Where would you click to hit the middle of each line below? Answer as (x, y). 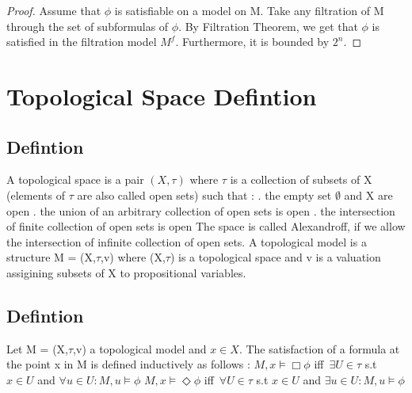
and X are (368, 195)
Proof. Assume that (54, 10)
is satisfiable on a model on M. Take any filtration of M (249, 10)
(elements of (36, 195)
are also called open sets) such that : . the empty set (204, 195)
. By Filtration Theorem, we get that (268, 26)
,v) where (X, (133, 257)
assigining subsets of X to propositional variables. (126, 272)
